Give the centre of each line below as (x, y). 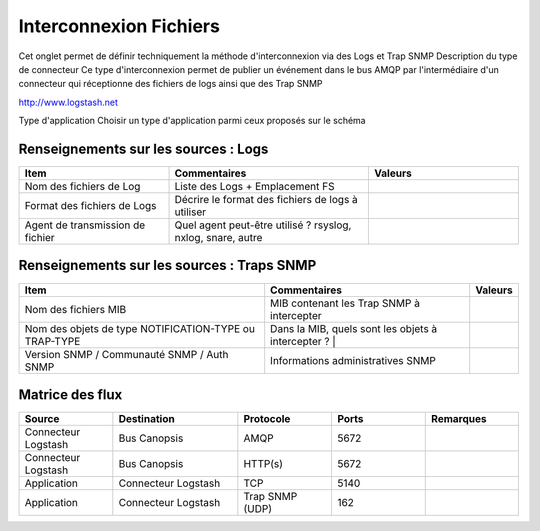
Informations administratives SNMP (353, 360)
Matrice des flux (70, 394)
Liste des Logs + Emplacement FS (254, 187)
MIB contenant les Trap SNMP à (345, 303)
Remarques (459, 419)
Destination (146, 419)
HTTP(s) (263, 464)
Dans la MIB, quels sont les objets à (354, 328)
